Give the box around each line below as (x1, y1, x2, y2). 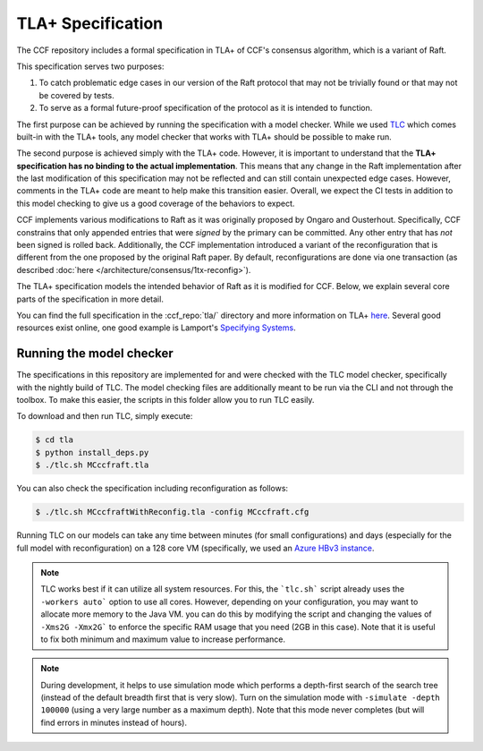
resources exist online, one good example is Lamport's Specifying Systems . (16, 322, 296, 333)
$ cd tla (35, 435, 74, 445)
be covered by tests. (38, 90, 115, 100)
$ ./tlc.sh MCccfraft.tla (35, 460, 149, 470)
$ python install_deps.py (35, 448, 149, 457)
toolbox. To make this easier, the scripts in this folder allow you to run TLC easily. (16, 395, 315, 405)
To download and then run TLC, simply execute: (16, 411, 193, 422)
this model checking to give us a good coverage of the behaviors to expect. (16, 198, 295, 209)
